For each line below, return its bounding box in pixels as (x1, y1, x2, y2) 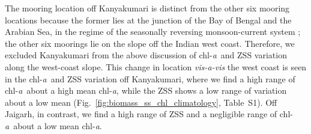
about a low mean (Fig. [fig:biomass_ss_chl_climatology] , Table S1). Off (5, 96, 277, 108)
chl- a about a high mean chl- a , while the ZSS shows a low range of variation (5, 84, 287, 97)
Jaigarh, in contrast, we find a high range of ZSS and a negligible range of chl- (5, 108, 293, 120)
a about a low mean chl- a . (5, 119, 102, 132)
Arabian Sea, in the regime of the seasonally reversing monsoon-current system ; (5, 25, 301, 38)
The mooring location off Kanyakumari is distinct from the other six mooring (5, 2, 290, 14)
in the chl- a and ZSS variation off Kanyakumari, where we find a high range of (5, 72, 295, 85)
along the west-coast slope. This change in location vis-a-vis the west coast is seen (5, 60, 307, 73)
